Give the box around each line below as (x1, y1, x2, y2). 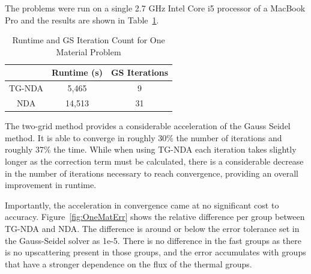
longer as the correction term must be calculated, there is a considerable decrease (5, 154, 304, 167)
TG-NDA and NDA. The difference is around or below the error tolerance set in (5, 222, 300, 234)
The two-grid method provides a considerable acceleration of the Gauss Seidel (5, 120, 291, 132)
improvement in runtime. (5, 178, 97, 191)
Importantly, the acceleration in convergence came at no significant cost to (5, 198, 279, 211)
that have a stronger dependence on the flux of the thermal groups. (5, 257, 252, 270)
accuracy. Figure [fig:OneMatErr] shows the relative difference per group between (5, 210, 305, 223)
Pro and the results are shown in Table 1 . (5, 13, 159, 26)
